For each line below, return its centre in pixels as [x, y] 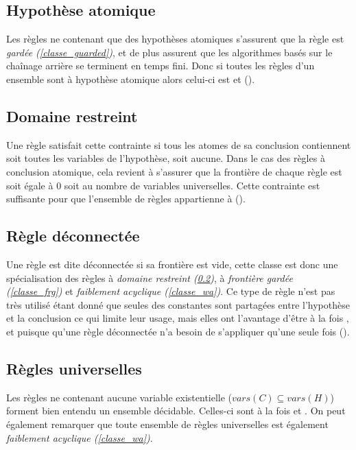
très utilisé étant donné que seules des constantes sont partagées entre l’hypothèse [178, 304]
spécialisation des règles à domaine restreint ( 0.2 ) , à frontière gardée [150, 277]
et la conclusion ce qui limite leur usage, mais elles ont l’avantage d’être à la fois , [178, 318]
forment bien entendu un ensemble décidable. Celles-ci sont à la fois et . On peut [176, 411]
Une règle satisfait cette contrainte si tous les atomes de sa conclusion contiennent [179, 144]
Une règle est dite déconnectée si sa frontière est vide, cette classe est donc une [172, 264]
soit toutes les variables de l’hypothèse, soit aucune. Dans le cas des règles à [166, 158]
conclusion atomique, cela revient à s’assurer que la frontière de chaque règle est [174, 171]
